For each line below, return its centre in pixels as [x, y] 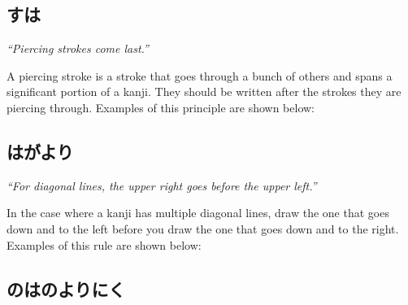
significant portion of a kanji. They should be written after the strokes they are [204, 91]
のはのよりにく [66, 288]
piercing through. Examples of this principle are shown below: [161, 107]
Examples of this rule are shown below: [104, 244]
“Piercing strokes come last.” [78, 48]
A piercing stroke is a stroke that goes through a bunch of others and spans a [200, 75]
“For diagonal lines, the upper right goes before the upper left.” [162, 185]
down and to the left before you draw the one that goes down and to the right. [203, 228]
